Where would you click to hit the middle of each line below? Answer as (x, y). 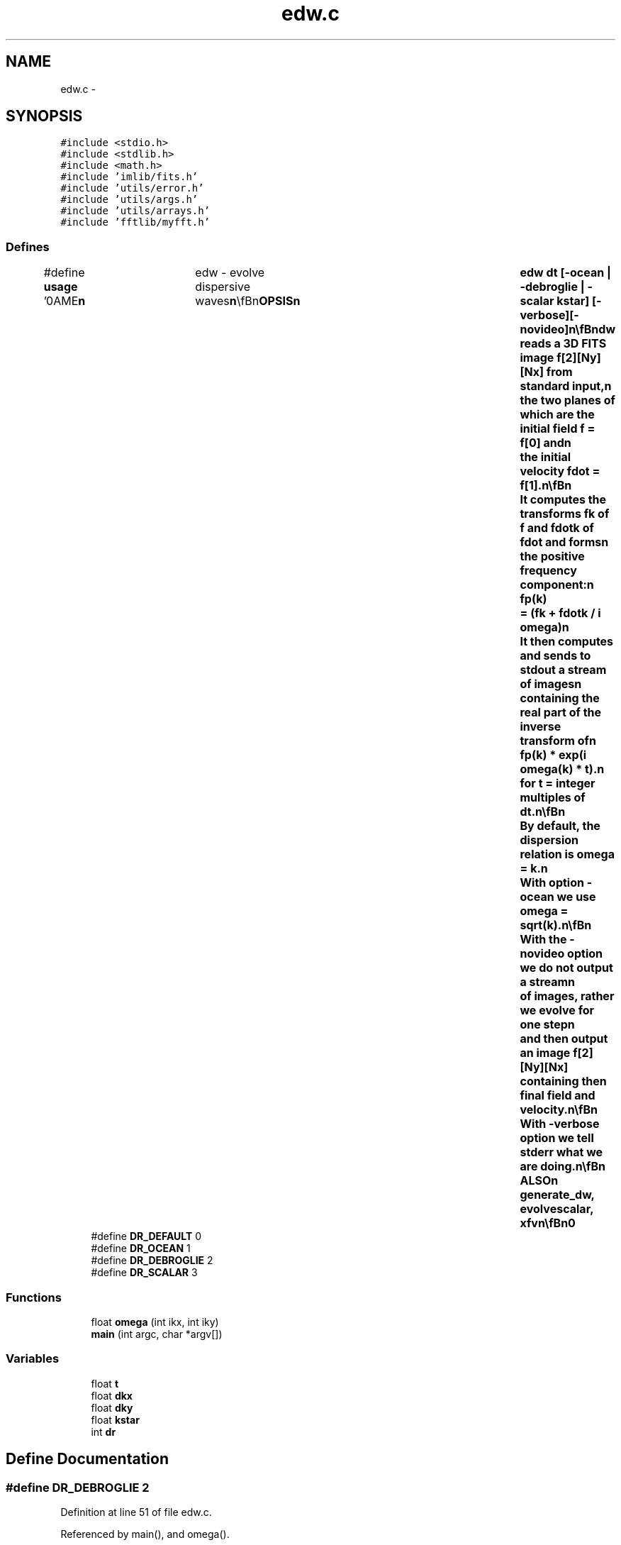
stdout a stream (563, 670)
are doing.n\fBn (563, 1167)
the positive (552, 556)
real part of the (561, 713)
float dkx (112, 1395)
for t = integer (558, 783)
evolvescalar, (556, 1209)
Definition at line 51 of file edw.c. (136, 1512)
